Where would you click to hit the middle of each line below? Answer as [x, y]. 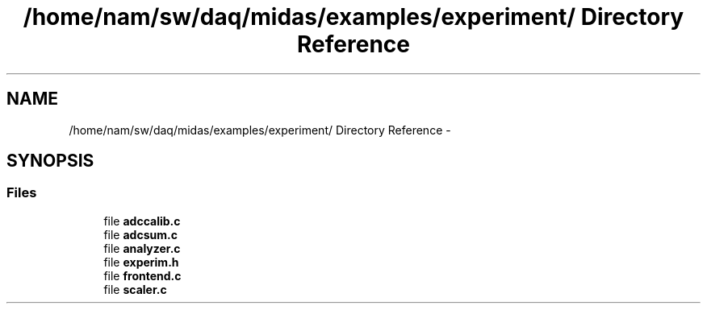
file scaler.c [135, 289]
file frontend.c [142, 275]
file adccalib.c [142, 221]
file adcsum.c [140, 234]
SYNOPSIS [50, 161]
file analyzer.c [142, 248]
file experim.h [141, 262]
